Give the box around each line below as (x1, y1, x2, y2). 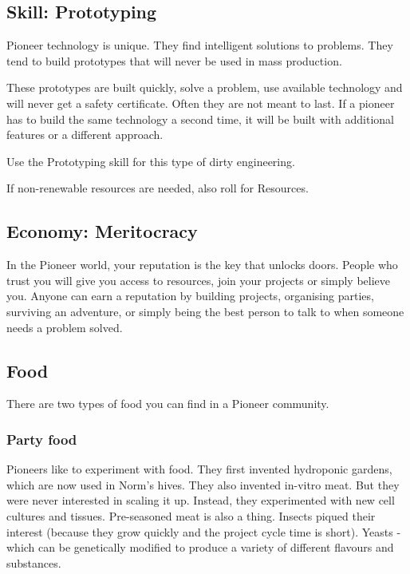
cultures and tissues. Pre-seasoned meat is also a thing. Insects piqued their (6, 507, 376, 524)
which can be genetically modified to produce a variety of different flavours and (6, 539, 394, 556)
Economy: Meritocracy (6, 219, 198, 243)
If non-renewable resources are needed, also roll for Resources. (6, 180, 309, 196)
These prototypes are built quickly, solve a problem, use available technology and (6, 79, 403, 96)
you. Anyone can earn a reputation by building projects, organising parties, (6, 287, 374, 304)
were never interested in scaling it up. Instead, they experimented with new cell (6, 492, 395, 509)
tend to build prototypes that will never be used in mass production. (6, 52, 342, 69)
